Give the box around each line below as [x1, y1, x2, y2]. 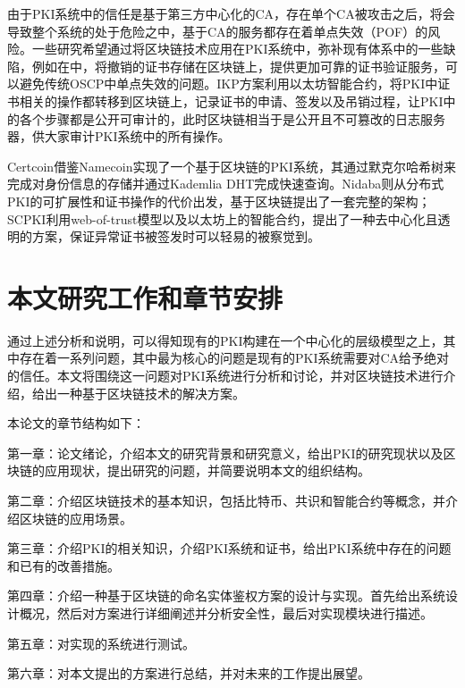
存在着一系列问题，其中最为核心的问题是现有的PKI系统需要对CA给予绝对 [19, 348, 450, 367]
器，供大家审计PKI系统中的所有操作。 [7, 127, 231, 146]
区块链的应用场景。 [19, 508, 132, 527]
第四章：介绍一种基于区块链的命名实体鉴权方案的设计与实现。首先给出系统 [7, 586, 445, 605]
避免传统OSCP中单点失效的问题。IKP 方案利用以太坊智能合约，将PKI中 [19, 74, 438, 93]
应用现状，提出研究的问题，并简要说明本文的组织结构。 [44, 461, 370, 480]
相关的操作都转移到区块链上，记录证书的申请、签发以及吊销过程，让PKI [19, 91, 444, 110]
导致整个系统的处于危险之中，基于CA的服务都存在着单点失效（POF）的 [7, 21, 428, 40]
